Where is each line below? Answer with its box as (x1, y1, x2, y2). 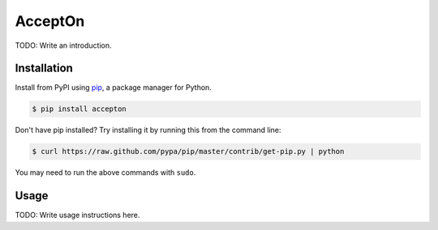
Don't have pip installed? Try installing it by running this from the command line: (15, 126, 281, 135)
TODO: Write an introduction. (15, 40, 113, 50)
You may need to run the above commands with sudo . (15, 168, 196, 177)
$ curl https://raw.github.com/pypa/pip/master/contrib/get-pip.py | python (32, 147, 345, 156)
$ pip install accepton (32, 104, 127, 113)
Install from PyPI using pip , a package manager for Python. (15, 83, 213, 92)
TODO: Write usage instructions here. (15, 211, 140, 220)
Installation (15, 62, 73, 75)
